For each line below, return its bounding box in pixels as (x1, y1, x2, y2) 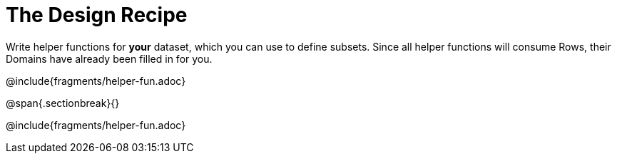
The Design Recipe (6, 3, 188, 27)
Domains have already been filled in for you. (6, 52, 213, 65)
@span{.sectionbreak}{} (6, 96, 120, 109)
